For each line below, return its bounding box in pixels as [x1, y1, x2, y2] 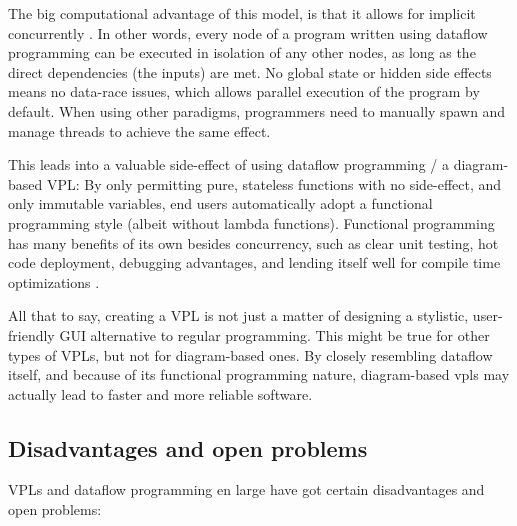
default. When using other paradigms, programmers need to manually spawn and [8, 100, 506, 121]
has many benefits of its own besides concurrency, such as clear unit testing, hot [8, 232, 499, 253]
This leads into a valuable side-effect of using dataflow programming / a [8, 154, 449, 175]
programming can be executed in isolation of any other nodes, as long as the [8, 42, 476, 63]
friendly [8, 324, 55, 345]
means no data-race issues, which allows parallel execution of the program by [8, 81, 480, 102]
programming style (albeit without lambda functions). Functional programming [8, 212, 495, 233]
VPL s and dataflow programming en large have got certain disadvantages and [8, 479, 485, 500]
